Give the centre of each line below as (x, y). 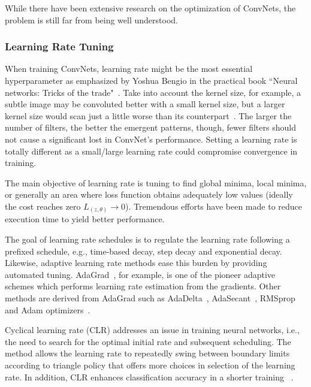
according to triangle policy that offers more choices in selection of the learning (150, 365)
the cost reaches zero (43, 206)
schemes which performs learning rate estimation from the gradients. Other (143, 286)
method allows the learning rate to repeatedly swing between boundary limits (147, 353)
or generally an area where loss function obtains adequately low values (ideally (149, 194)
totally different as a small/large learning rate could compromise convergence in (151, 151)
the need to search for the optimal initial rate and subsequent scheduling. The (148, 341)
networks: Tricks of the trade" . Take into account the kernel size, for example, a (153, 92)
